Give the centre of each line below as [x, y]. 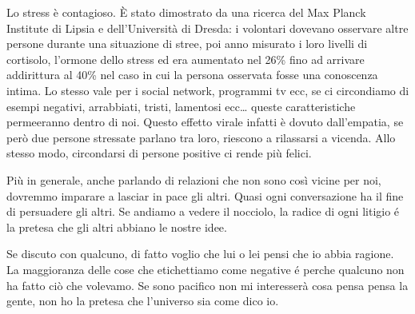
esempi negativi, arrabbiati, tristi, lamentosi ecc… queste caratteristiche [181, 106]
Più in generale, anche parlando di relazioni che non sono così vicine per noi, [194, 179]
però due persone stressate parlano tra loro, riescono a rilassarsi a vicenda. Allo [201, 137]
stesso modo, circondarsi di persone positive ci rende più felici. [159, 153]
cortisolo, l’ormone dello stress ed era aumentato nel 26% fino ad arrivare [186, 59]
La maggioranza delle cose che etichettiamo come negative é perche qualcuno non [206, 269]
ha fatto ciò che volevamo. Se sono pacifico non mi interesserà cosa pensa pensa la [207, 285]
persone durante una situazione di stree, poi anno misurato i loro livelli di [187, 44]
